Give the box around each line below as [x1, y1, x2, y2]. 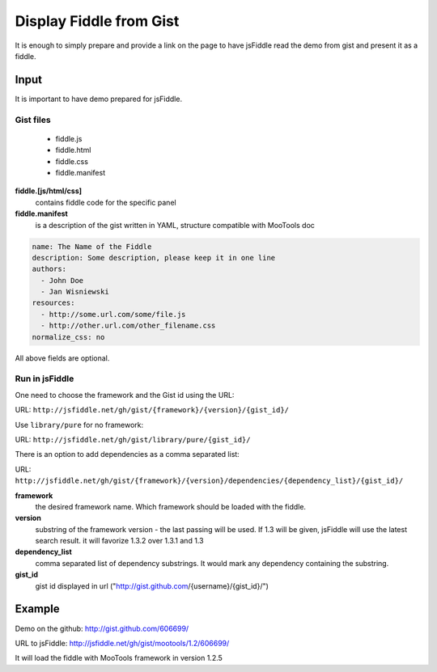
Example [15, 602, 60, 616]
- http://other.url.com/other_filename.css [40, 321, 216, 331]
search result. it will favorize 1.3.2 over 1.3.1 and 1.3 [35, 536, 204, 546]
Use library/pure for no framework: [15, 420, 144, 429]
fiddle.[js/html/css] [15, 186, 83, 196]
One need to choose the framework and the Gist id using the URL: [15, 390, 235, 399]
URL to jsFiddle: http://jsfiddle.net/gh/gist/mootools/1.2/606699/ [15, 638, 230, 648]
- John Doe [40, 276, 84, 285]
